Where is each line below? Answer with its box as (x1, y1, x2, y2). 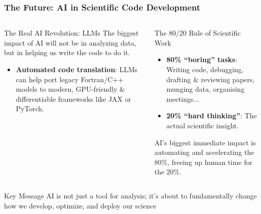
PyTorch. (16, 103, 44, 114)
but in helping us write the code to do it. (4, 47, 130, 58)
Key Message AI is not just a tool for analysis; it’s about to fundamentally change (4, 190, 257, 200)
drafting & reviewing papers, (166, 74, 255, 84)
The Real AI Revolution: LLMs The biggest (4, 28, 139, 38)
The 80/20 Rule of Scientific (154, 28, 241, 38)
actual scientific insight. (166, 120, 239, 130)
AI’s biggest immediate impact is (154, 137, 256, 147)
